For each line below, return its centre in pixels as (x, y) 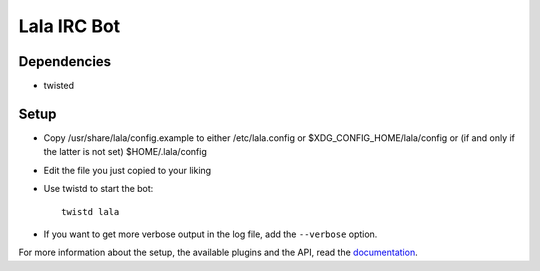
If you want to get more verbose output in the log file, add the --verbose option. (210, 234)
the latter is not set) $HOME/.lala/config (125, 152)
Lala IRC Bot (69, 26)
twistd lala (90, 211)
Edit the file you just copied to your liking (127, 170)
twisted (59, 86)
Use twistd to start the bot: (98, 189)
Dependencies (65, 61)
